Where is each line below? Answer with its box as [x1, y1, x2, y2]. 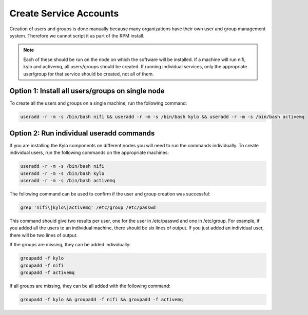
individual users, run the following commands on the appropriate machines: [9, 149, 169, 156]
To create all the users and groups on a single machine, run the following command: [9, 100, 187, 106]
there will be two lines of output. [9, 232, 78, 238]
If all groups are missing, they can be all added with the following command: [9, 283, 170, 289]
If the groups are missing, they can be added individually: [9, 242, 131, 248]
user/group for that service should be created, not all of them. [23, 71, 154, 77]
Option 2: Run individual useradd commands [9, 129, 155, 137]
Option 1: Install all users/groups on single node [9, 87, 165, 95]
